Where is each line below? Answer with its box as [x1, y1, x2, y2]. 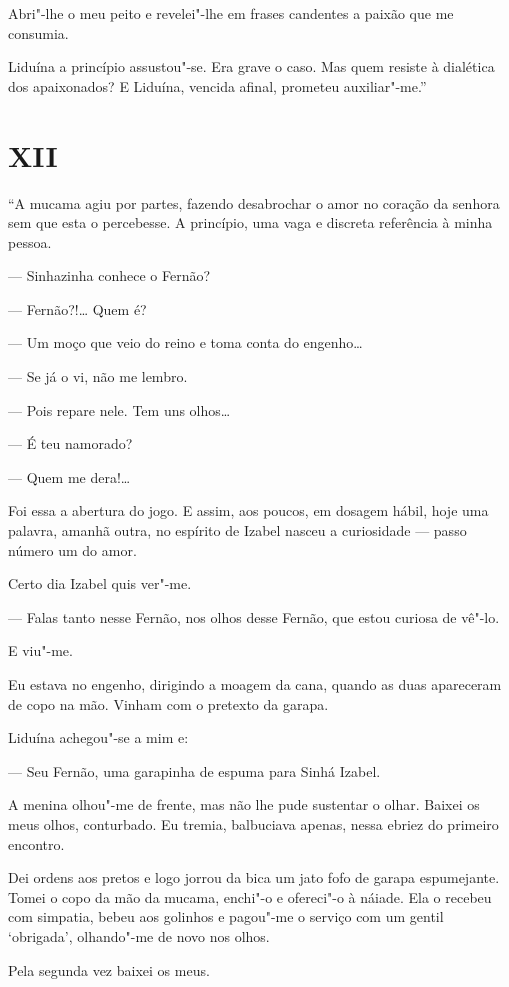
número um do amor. [8, 539, 137, 560]
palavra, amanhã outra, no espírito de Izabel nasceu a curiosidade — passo [8, 520, 467, 541]
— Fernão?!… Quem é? [8, 298, 147, 319]
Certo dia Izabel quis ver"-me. [8, 573, 192, 594]
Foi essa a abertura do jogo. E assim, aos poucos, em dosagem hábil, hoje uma [8, 500, 489, 521]
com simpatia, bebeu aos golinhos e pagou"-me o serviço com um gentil [8, 906, 444, 927]
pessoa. [8, 231, 52, 252]
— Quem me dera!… [8, 466, 131, 487]
